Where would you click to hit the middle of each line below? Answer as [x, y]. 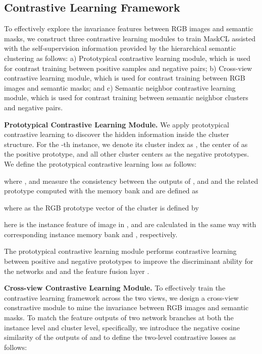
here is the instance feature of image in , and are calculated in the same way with [130, 224]
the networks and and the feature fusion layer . [77, 271]
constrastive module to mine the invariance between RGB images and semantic [126, 307]
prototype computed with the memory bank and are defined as [101, 191]
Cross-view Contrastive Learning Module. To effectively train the [115, 288]
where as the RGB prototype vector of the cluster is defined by [101, 207]
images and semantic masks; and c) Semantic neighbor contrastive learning [120, 87]
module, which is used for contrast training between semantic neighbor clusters [126, 97]
